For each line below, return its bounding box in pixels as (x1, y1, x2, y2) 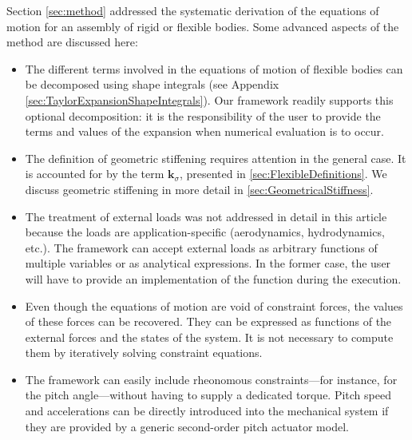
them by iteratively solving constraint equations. (25, 344, 263, 361)
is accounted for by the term (25, 165, 164, 182)
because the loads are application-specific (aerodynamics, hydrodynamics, (25, 224, 385, 240)
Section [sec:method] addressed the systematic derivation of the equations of (6, 2, 379, 18)
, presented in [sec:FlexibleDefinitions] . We (179, 165, 387, 182)
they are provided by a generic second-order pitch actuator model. (25, 418, 349, 434)
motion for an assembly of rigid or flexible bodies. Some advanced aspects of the (6, 18, 399, 34)
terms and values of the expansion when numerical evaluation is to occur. (25, 123, 384, 140)
